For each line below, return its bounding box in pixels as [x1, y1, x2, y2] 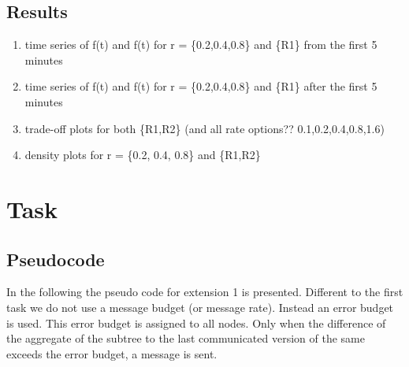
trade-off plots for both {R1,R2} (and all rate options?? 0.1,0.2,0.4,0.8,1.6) [24, 120, 385, 136]
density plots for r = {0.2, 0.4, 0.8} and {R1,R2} [24, 146, 261, 163]
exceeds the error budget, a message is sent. [6, 345, 218, 361]
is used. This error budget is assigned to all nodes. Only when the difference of [6, 314, 386, 331]
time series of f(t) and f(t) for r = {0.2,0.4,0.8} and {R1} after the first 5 [24, 78, 377, 95]
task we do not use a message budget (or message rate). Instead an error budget [6, 298, 394, 315]
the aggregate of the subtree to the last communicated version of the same [6, 330, 365, 347]
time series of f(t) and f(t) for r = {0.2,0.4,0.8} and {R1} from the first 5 [24, 36, 377, 53]
